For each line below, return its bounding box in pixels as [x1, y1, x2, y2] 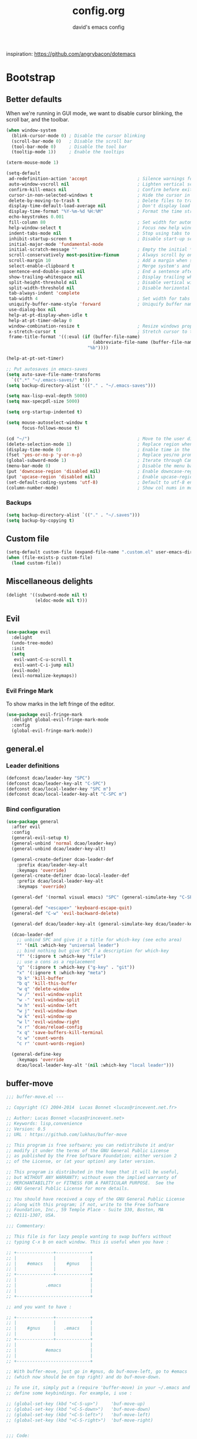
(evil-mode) [11, 667, 41, 673]
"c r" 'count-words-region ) [16, 1041, 85, 1047]
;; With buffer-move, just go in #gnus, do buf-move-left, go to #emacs [6, 1369, 188, 1374]
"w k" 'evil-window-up [16, 1014, 72, 1019]
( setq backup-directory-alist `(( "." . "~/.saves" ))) [6, 512, 141, 518]
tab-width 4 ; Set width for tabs [8, 296, 191, 302]
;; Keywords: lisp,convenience [6, 1121, 83, 1127]
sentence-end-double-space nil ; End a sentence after [8, 268, 195, 274]
